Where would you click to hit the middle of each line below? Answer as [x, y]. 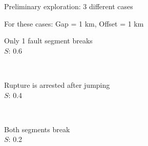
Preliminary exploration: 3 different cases [69, 6]
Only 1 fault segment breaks [48, 41]
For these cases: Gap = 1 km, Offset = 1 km [74, 23]
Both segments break [37, 129]
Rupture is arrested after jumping [57, 84]
